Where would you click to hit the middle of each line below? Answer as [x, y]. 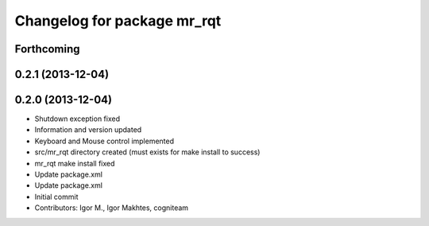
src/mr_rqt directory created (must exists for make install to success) [147, 152]
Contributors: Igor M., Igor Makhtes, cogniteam [112, 208]
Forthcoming [47, 49]
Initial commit [56, 197]
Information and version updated [88, 130]
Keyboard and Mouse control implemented [104, 141]
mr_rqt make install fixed [75, 163]
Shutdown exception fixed [77, 119]
